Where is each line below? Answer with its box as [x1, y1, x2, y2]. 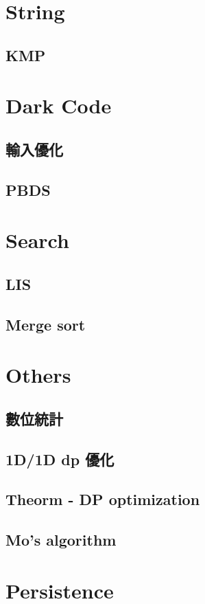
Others [5, 361, 71, 389]
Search [5, 226, 69, 254]
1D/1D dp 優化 [5, 448, 114, 469]
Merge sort [5, 313, 86, 335]
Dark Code [5, 91, 112, 120]
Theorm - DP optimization [5, 489, 200, 510]
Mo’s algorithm [5, 529, 117, 550]
